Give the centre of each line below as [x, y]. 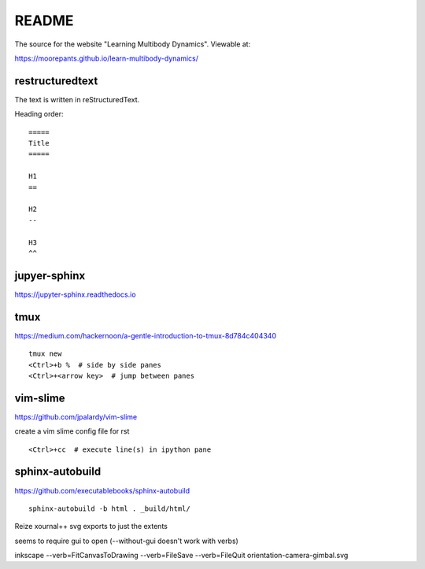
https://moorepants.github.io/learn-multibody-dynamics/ [106, 58]
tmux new [45, 354]
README [44, 20]
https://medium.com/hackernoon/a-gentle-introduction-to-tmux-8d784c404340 [146, 335]
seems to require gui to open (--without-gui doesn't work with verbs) [127, 541]
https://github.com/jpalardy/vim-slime [76, 416]
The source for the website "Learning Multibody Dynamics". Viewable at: [133, 44]
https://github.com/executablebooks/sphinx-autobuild [102, 490]
